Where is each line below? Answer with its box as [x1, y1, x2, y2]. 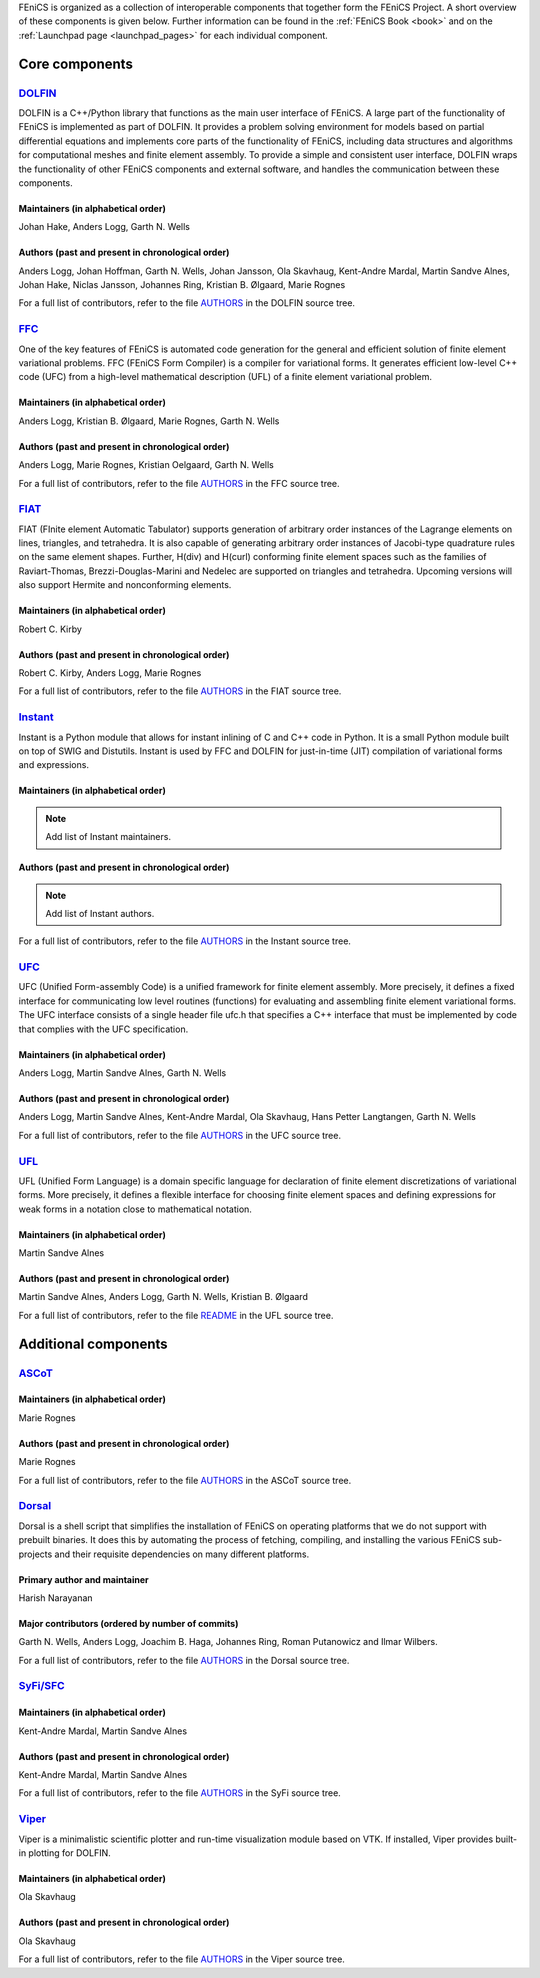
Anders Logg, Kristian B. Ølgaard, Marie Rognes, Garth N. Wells [18, 415, 280, 427]
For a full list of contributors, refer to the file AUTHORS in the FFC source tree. [18, 477, 340, 489]
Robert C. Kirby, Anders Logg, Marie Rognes [18, 667, 202, 679]
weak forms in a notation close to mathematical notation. [18, 1203, 252, 1215]
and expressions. [18, 759, 90, 771]
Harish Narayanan [18, 1591, 94, 1604]
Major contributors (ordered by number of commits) [18, 1617, 239, 1629]
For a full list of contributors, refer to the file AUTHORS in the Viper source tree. [18, 1953, 345, 1965]
